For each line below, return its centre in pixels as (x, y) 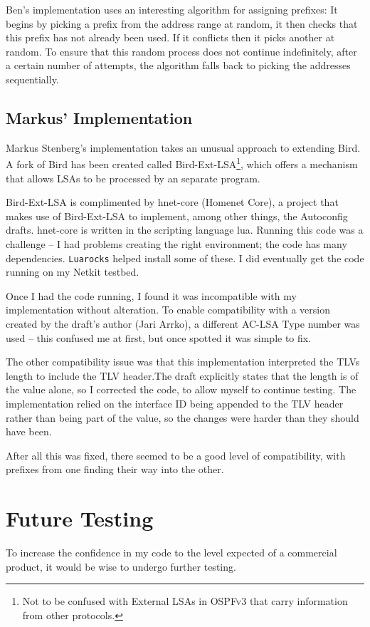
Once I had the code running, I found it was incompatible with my (151, 295)
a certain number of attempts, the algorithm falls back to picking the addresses (178, 65)
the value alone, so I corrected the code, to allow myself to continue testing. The (181, 389)
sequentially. (32, 79)
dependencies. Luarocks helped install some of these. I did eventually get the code (185, 258)
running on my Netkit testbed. (73, 272)
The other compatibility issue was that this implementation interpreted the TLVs (183, 362)
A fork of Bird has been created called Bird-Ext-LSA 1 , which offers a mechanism (182, 163)
